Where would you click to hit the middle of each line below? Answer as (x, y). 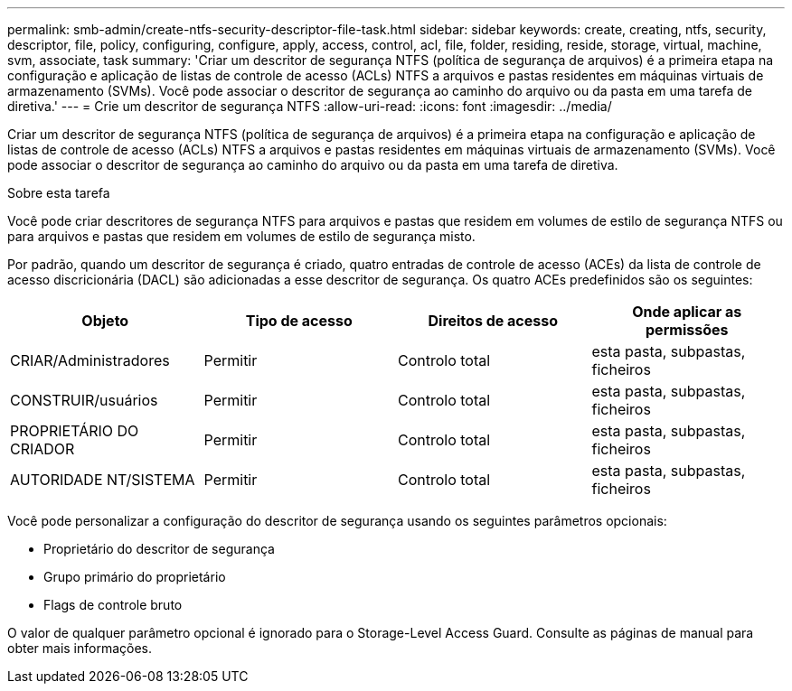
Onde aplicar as (687, 312)
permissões (687, 330)
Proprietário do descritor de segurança (159, 549)
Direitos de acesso (493, 321)
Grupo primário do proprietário (135, 577)
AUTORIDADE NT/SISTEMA (103, 480)
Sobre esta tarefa (59, 193)
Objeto (105, 321)
